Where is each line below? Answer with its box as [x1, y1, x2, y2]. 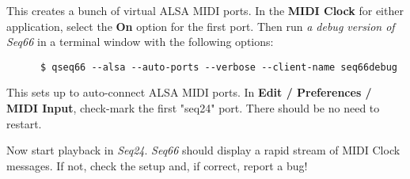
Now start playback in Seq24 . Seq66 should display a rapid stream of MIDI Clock [6, 142, 401, 158]
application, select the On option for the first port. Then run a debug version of [6, 17, 395, 34]
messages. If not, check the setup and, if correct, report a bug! [6, 157, 308, 173]
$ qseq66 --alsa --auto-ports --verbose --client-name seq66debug [40, 61, 397, 73]
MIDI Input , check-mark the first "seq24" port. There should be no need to [6, 100, 380, 116]
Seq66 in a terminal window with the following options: [6, 33, 274, 50]
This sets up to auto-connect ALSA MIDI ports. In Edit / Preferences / [6, 84, 372, 101]
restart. [6, 115, 42, 131]
